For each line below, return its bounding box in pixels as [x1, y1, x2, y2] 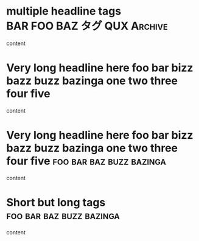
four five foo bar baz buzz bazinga [6, 154, 166, 168]
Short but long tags [6, 196, 106, 209]
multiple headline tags [6, 4, 122, 18]
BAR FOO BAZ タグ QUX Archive [6, 19, 169, 33]
